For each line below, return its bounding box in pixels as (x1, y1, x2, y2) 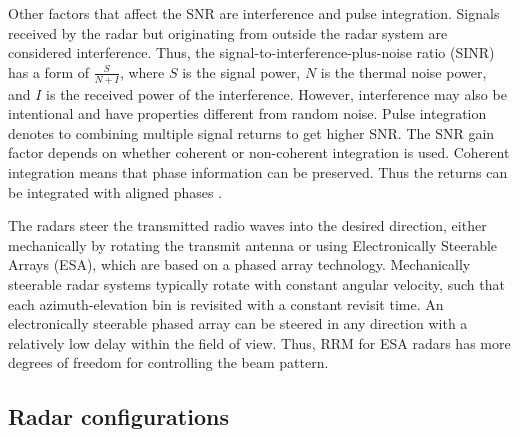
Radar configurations (8, 401, 229, 432)
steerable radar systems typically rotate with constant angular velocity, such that (8, 273, 505, 294)
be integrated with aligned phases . (8, 181, 223, 202)
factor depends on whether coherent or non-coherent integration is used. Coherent (8, 142, 510, 163)
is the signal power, (182, 61, 301, 82)
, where (119, 61, 165, 82)
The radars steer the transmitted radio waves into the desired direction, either (8, 215, 487, 236)
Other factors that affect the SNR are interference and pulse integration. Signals (8, 3, 500, 23)
